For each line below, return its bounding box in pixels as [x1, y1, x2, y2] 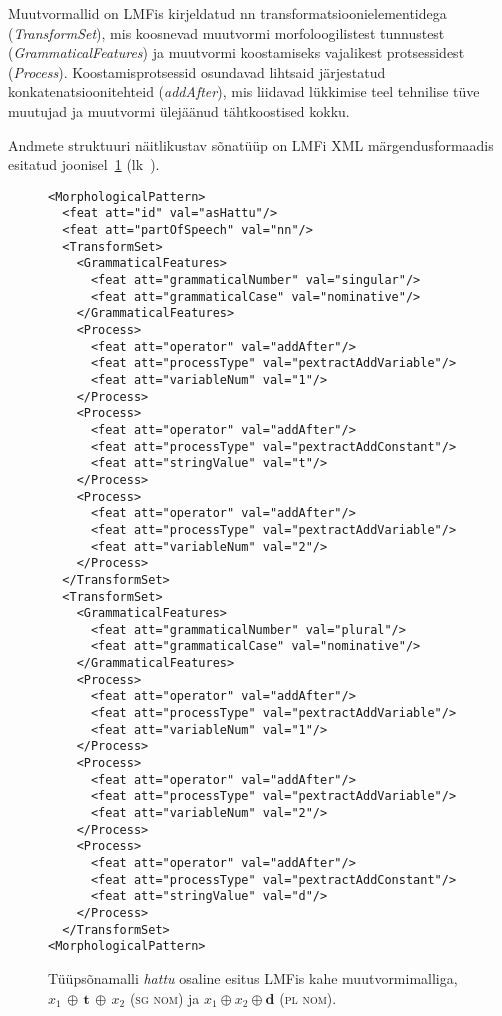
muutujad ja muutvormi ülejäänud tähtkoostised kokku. [8, 100, 350, 121]
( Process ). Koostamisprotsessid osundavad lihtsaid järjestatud [8, 61, 386, 82]
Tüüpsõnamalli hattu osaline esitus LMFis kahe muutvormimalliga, [48, 967, 458, 988]
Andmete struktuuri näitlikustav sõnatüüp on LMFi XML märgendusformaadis [8, 134, 494, 155]
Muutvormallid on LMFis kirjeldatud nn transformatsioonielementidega [8, 3, 447, 23]
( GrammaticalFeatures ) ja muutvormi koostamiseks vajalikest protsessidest [8, 42, 465, 63]
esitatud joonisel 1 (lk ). [8, 154, 160, 175]
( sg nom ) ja [129, 987, 200, 1008]
